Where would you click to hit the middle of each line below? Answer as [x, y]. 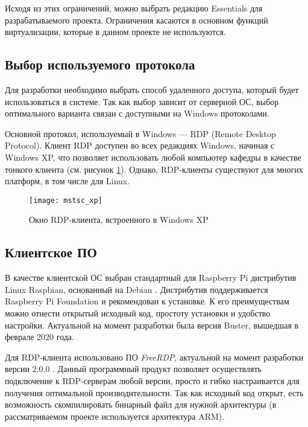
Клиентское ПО [51, 252]
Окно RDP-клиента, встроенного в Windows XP [119, 220]
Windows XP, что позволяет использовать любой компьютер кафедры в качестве [153, 157]
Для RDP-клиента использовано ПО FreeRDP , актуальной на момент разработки [154, 357]
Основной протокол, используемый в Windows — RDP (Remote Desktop [140, 133]
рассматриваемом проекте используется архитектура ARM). [115, 416]
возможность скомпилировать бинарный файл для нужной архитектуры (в [141, 404]
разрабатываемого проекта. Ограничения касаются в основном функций [137, 20]
